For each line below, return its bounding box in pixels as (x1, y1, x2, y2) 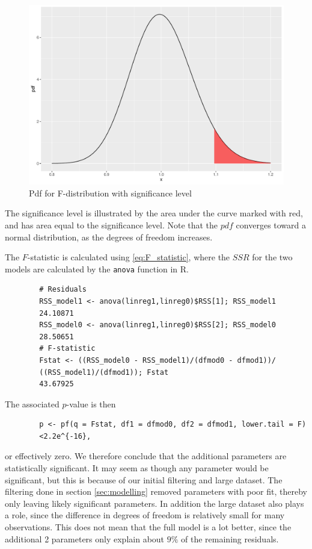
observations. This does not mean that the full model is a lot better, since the (5, 521, 292, 533)
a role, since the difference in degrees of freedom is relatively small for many (5, 509, 285, 521)
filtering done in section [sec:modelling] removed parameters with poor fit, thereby (5, 485, 307, 498)
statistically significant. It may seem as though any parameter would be (5, 462, 269, 474)
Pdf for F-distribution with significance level (29, 186, 192, 199)
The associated (5, 397, 60, 410)
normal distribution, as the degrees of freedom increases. (5, 230, 213, 243)
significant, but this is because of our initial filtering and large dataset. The (5, 473, 283, 486)
